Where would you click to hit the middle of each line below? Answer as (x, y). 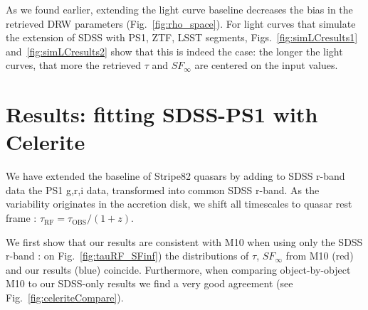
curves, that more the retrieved (73, 65)
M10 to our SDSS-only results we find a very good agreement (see (149, 283)
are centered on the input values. (266, 65)
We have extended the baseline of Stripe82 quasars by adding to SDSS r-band (175, 176)
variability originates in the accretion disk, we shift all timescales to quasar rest (179, 204)
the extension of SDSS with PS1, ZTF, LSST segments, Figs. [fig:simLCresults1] (182, 37)
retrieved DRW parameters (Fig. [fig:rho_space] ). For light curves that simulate (181, 23)
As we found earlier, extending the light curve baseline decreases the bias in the (179, 9)
